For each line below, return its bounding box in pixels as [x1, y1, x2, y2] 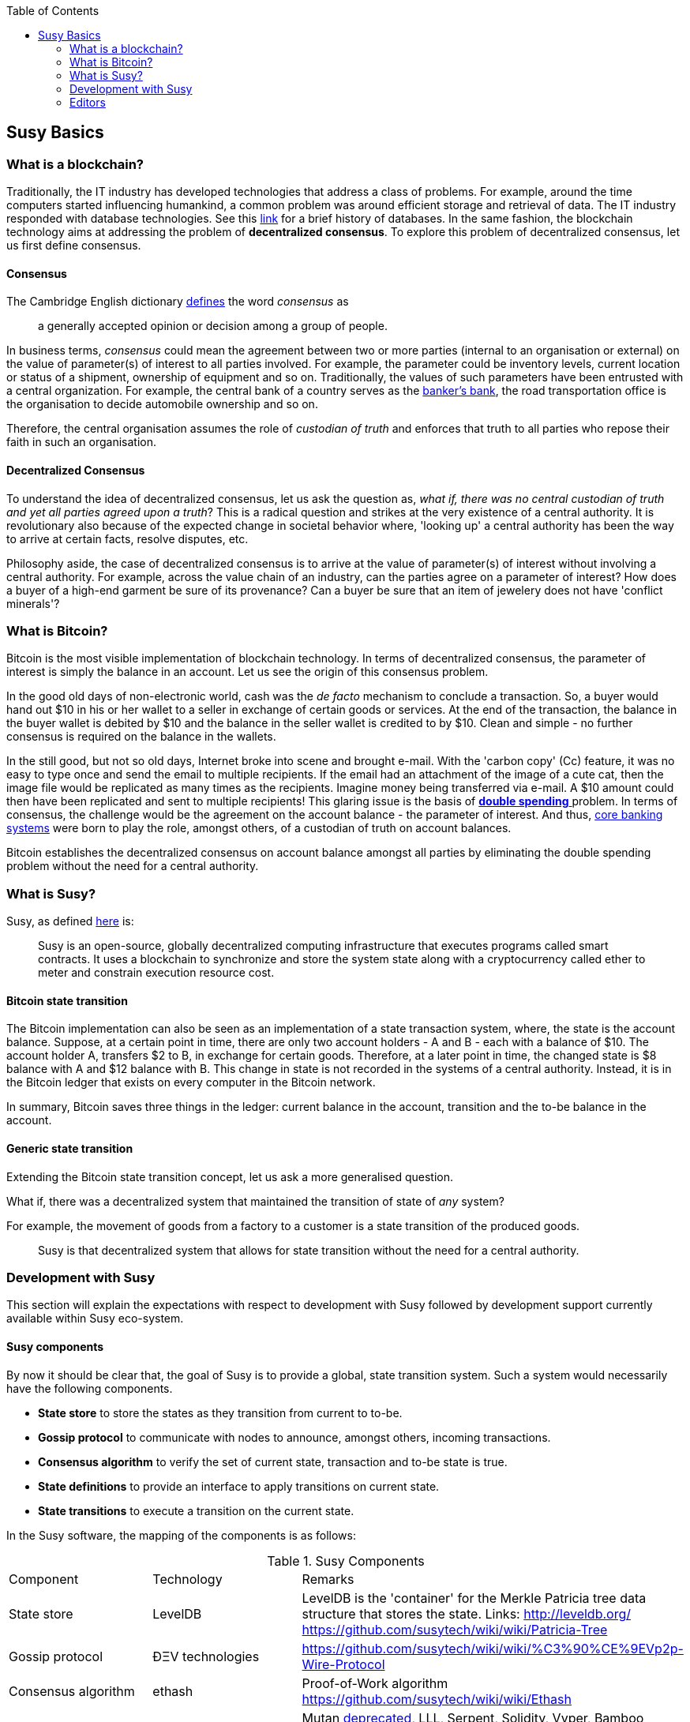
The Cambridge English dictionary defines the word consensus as [6, 295, 349, 309]
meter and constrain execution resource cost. [38, 966, 275, 980]
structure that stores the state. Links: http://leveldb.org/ [302, 1605, 631, 1622]
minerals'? [6, 596, 60, 610]
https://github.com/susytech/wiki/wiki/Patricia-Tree [302, 1621, 608, 1638]
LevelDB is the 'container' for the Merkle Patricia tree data [302, 1589, 647, 1606]
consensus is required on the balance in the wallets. [6, 730, 276, 744]
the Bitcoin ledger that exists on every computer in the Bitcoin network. [6, 1075, 376, 1090]
